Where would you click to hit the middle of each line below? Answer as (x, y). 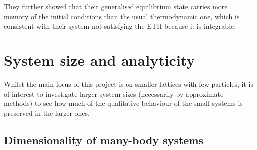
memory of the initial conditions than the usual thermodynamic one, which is (122, 16)
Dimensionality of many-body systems (104, 139)
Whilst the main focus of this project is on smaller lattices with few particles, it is (128, 83)
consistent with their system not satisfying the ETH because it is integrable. (120, 26)
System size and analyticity (99, 60)
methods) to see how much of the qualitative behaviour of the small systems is (123, 103)
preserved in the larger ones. (47, 113)
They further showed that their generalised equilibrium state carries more (116, 6)
